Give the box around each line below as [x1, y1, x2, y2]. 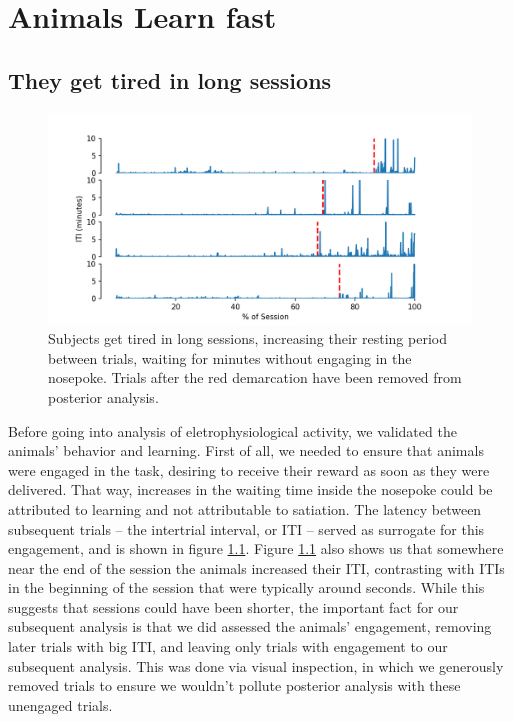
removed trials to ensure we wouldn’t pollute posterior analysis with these [8, 675, 461, 696]
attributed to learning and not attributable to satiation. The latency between [8, 498, 482, 519]
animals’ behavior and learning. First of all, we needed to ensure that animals [8, 440, 484, 461]
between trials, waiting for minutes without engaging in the [48, 347, 412, 368]
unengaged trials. [8, 694, 113, 715]
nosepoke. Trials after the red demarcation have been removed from [48, 367, 462, 388]
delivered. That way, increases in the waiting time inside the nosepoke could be [8, 479, 493, 500]
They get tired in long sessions [8, 64, 332, 95]
